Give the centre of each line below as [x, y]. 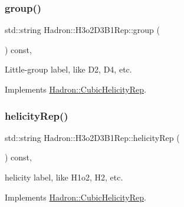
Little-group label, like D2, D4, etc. [68, 69]
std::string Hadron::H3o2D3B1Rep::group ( [83, 30]
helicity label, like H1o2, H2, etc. [64, 177]
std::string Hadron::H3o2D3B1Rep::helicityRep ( [92, 137]
